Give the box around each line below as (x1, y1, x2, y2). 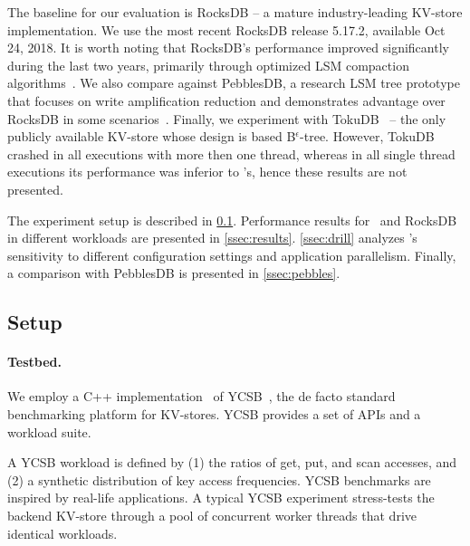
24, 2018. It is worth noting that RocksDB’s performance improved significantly (7, 38, 449, 57)
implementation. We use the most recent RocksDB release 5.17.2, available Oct (7, 20, 446, 39)
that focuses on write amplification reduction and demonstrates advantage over (7, 91, 446, 110)
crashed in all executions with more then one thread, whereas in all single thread (7, 144, 456, 163)
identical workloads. (7, 523, 118, 542)
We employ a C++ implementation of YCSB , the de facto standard (7, 387, 396, 406)
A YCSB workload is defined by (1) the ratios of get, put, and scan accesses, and (7, 453, 457, 472)
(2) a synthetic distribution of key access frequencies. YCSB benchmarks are (7, 470, 431, 489)
